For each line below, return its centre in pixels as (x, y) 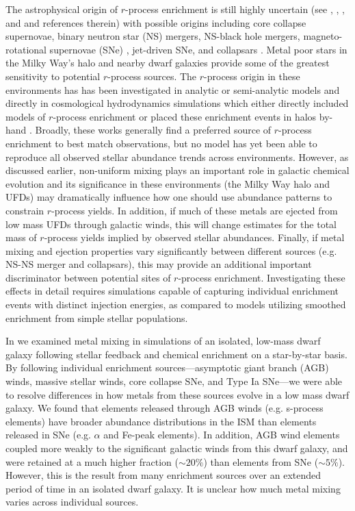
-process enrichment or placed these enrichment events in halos (185, 116)
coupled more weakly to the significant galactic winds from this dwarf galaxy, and (177, 448)
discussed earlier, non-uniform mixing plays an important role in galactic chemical (177, 170)
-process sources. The (152, 76)
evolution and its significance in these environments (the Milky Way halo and (168, 183)
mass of (21, 237)
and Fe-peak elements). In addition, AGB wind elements (222, 435)
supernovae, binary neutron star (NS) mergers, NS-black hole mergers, (153, 36)
